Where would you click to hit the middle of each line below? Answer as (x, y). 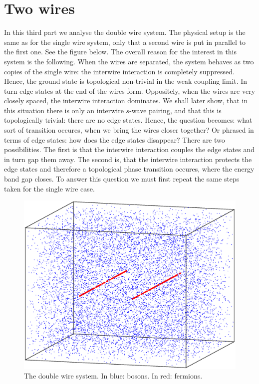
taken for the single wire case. (49, 188)
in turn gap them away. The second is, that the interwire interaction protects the (128, 159)
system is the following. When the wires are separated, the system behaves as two (129, 61)
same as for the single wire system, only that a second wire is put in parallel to (125, 42)
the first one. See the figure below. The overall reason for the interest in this (121, 52)
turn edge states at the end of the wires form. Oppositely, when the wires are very (130, 91)
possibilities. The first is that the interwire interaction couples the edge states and (129, 149)
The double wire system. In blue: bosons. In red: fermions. (113, 376)
